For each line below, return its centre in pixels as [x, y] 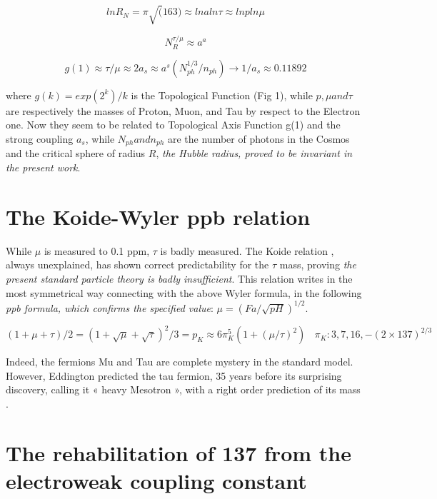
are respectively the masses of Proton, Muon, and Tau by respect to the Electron [183, 110]
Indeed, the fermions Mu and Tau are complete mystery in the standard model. [180, 362]
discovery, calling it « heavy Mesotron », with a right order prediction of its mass [183, 389]
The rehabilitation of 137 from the [179, 452]
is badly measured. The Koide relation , [247, 250]
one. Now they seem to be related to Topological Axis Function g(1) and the [173, 125]
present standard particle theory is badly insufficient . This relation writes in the [179, 278]
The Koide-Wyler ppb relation [158, 216]
